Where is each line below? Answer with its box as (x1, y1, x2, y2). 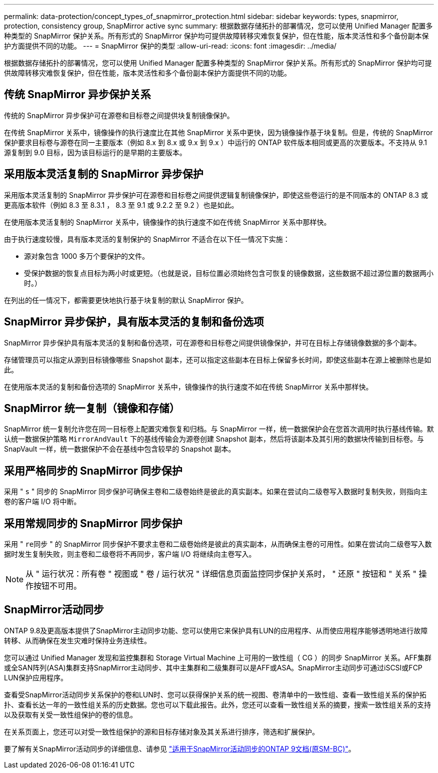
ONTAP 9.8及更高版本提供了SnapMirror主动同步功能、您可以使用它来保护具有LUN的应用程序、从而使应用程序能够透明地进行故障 (4, 626, 428, 635)
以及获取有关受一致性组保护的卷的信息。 (4, 710, 137, 719)
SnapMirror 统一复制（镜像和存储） (4, 402, 180, 415)
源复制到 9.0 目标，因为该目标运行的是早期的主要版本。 (4, 148, 186, 157)
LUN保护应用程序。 (4, 673, 67, 682)
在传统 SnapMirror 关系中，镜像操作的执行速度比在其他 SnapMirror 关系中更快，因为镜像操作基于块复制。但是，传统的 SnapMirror (4, 128, 433, 137)
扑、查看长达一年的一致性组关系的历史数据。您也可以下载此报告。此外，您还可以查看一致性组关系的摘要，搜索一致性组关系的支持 (4, 700, 431, 709)
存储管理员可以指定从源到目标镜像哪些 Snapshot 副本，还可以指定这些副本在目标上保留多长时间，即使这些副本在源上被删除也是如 (4, 355, 431, 364)
